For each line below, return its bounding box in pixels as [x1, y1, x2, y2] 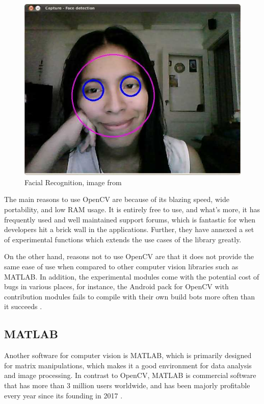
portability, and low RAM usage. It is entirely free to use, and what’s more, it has [4, 204, 260, 215]
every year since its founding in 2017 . [4, 390, 123, 400]
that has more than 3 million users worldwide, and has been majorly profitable [4, 380, 250, 390]
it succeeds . [4, 301, 42, 312]
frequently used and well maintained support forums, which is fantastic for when [4, 214, 255, 224]
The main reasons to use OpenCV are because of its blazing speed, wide [4, 194, 229, 205]
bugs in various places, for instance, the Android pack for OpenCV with [4, 281, 229, 292]
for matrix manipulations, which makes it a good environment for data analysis [4, 360, 252, 370]
